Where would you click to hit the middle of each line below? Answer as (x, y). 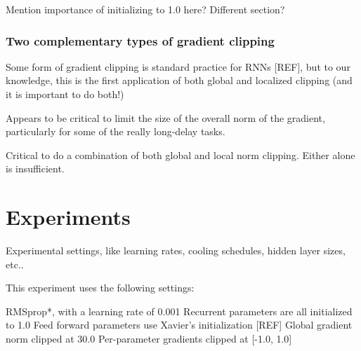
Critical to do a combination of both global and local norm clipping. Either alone (180, 154)
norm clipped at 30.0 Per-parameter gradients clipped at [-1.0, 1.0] (149, 339)
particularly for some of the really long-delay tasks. (116, 131)
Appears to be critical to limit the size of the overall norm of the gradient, (165, 117)
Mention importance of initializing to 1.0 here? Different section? (145, 9)
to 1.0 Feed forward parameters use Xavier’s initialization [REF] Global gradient (179, 325)
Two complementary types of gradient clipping (140, 40)
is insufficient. (35, 168)
